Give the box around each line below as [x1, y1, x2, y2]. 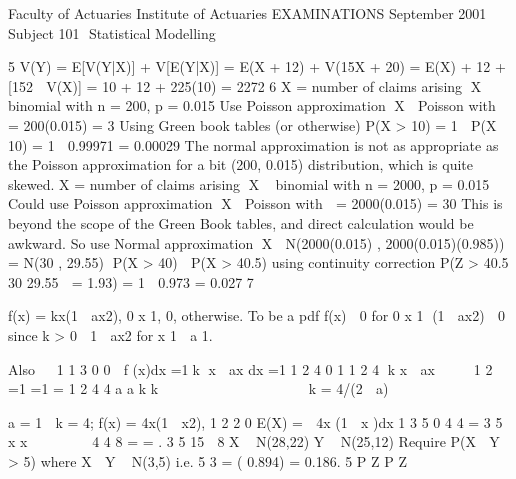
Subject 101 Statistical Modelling [8, 22, 216, 43]
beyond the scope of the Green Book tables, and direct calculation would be [8, 212, 474, 233]
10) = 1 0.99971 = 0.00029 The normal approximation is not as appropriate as [8, 134, 499, 155]
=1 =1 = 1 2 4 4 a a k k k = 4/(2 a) [8, 378, 389, 399]
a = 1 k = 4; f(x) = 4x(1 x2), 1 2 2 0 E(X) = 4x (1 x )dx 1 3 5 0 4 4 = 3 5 [8, 411, 503, 432]
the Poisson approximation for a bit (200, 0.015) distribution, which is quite [8, 154, 474, 175]
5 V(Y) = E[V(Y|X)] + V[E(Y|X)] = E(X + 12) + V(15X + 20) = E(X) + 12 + [8, 56, 506, 77]
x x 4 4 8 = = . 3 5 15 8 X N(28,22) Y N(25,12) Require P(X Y [8, 431, 500, 452]
